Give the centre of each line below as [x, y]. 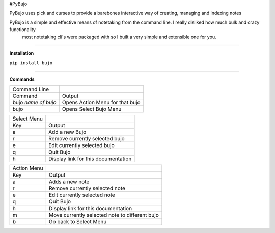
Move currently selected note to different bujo [104, 215]
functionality [22, 30]
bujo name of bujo [34, 103]
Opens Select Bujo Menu [92, 109]
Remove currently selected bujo [87, 139]
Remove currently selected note [87, 188]
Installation [22, 53]
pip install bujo [31, 63]
